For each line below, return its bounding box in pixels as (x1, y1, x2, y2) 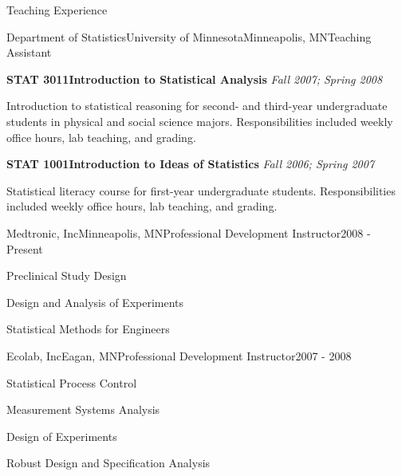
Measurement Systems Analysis (6, 401, 160, 418)
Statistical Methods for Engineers (6, 321, 170, 337)
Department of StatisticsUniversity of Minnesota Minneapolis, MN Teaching (6, 28, 372, 45)
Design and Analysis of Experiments (6, 293, 184, 310)
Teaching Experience (6, 2, 108, 18)
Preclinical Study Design (6, 267, 127, 284)
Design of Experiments (6, 427, 117, 444)
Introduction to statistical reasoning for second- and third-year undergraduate (6, 97, 388, 114)
